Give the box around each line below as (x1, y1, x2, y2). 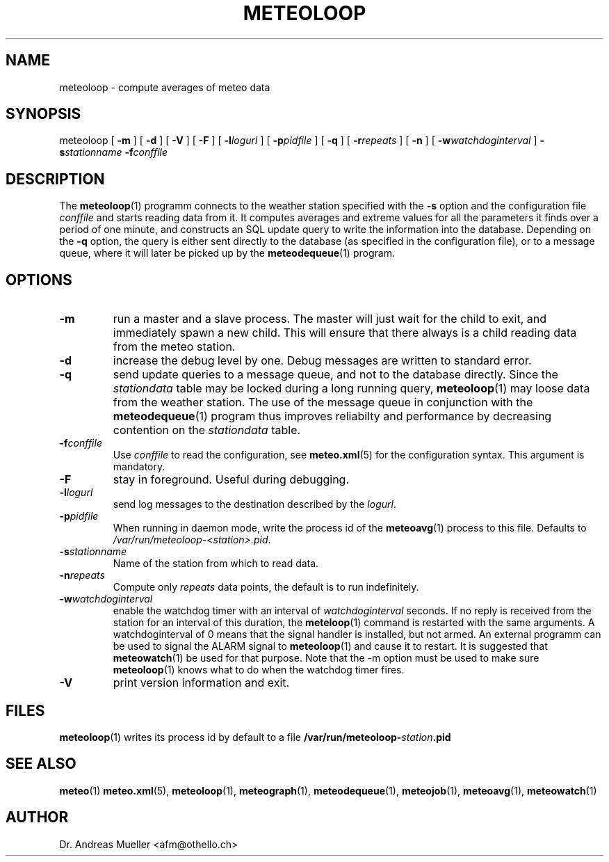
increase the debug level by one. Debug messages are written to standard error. (113, 353, 532, 368)
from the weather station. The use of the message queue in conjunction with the (113, 395, 533, 410)
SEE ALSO (6, 755, 76, 773)
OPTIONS (6, 271, 72, 289)
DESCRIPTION (6, 170, 105, 188)
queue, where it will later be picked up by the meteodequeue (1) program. (59, 247, 395, 260)
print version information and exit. (113, 676, 290, 690)
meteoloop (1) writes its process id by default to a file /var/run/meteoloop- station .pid (59, 731, 451, 743)
